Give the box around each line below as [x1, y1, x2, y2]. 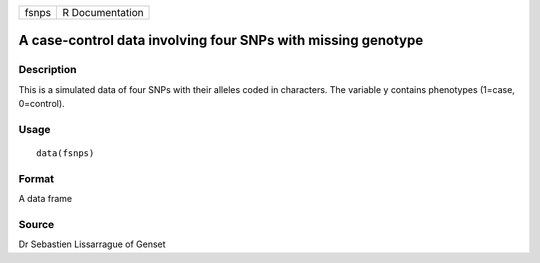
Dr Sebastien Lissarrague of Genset [18, 238, 166, 250]
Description [18, 63, 77, 77]
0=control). [18, 98, 65, 110]
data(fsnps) [36, 148, 95, 159]
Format [18, 171, 55, 185]
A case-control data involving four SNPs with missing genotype [18, 32, 424, 49]
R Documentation [61, 6, 144, 19]
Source [18, 218, 55, 232]
